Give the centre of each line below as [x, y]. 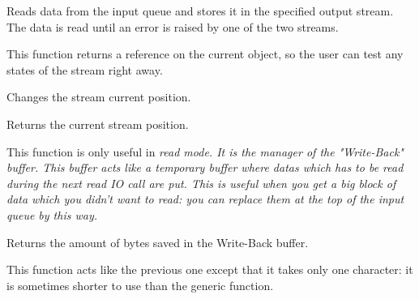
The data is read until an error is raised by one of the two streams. [173, 26]
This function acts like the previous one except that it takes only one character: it [210, 269]
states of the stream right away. [85, 69]
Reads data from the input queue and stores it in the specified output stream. [200, 11]
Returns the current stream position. [98, 124]
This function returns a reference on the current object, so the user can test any [205, 54]
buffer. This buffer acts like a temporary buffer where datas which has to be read [205, 167]
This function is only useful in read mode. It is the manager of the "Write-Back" [205, 151]
